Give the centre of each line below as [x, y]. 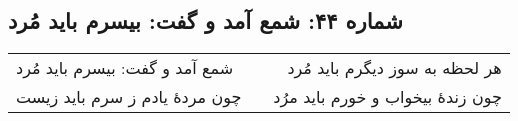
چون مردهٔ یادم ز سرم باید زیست [129, 97]
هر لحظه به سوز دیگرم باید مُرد [394, 68]
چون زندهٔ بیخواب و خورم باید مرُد [387, 97]
